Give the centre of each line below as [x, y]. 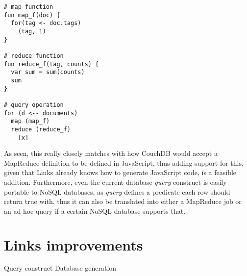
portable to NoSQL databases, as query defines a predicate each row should [117, 191]
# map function [29, 7]
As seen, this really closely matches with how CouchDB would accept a [111, 153]
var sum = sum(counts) [48, 72]
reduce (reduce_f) [41, 129]
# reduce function [34, 56]
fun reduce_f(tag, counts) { [51, 64]
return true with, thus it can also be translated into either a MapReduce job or [123, 201]
